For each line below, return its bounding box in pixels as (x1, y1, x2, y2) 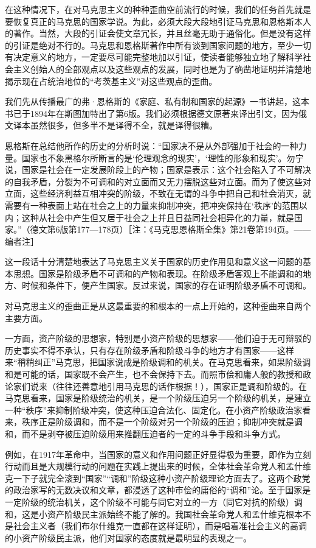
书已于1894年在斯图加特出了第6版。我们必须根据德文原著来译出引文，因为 (5, 107, 298, 119)
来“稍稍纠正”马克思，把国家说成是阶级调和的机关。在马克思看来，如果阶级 (5, 356, 303, 368)
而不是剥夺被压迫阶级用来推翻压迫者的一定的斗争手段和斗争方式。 (21, 427, 286, 440)
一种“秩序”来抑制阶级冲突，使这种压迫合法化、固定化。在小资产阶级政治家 (5, 403, 303, 416)
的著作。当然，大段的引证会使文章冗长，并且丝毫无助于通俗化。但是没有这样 (5, 27, 311, 40)
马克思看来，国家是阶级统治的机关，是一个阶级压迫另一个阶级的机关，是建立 (5, 392, 311, 404)
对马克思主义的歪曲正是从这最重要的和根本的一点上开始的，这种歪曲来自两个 (5, 300, 311, 312)
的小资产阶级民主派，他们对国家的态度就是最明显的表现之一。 (5, 531, 252, 544)
